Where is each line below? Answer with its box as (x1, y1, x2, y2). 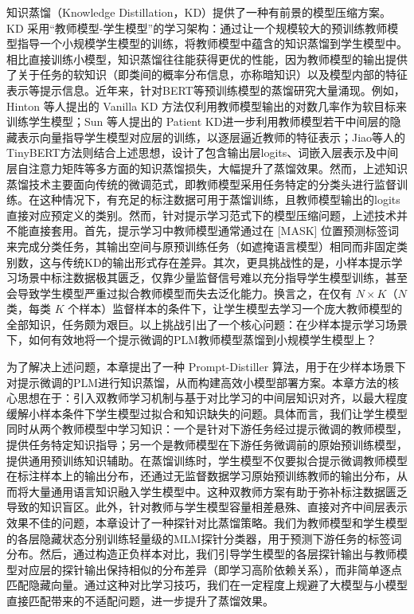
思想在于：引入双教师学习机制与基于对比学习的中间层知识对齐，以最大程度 (17, 389, 408, 406)
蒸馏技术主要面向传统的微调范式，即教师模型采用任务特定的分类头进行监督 (6, 175, 396, 192)
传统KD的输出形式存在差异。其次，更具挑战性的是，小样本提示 (61, 253, 392, 270)
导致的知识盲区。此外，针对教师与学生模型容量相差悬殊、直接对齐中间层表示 (6, 499, 408, 515)
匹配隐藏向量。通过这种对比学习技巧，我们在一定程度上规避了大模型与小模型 (6, 577, 408, 593)
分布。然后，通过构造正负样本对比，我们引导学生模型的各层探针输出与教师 (6, 546, 396, 562)
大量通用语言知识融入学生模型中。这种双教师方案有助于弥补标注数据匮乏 (28, 483, 408, 499)
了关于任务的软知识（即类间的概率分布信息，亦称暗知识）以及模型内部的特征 (6, 66, 408, 83)
